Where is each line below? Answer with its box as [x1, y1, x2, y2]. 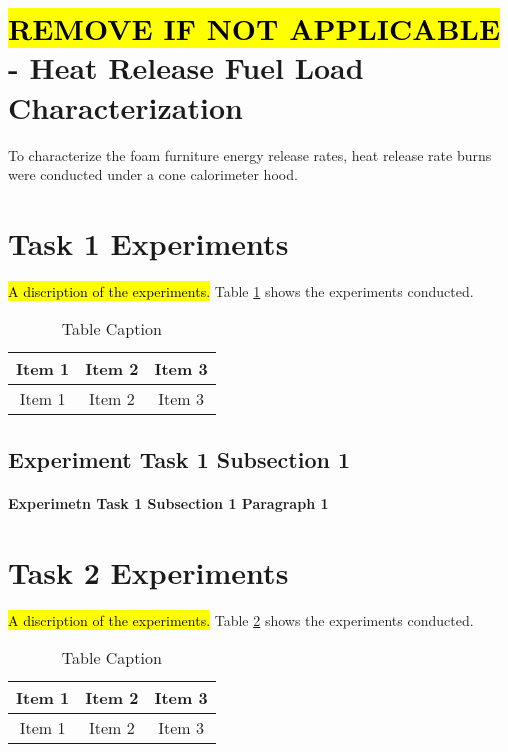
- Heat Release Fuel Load [8, 47, 364, 88]
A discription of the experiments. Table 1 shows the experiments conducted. [8, 280, 474, 301]
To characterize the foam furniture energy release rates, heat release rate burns [8, 144, 492, 165]
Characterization [8, 86, 243, 127]
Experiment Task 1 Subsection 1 [8, 443, 351, 474]
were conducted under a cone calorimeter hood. [8, 164, 298, 185]
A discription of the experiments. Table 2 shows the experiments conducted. [8, 609, 474, 630]
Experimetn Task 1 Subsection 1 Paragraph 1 [8, 492, 329, 513]
